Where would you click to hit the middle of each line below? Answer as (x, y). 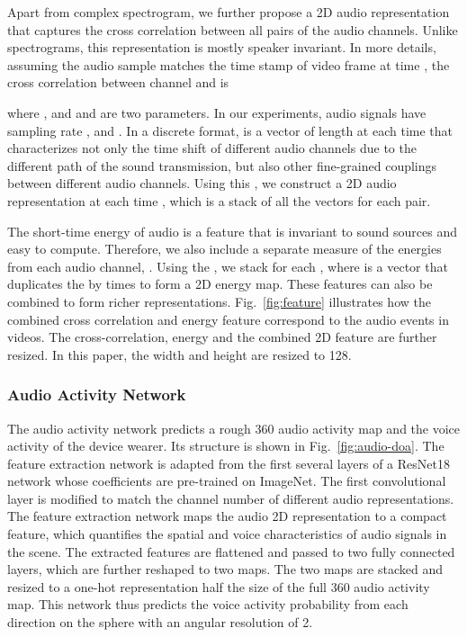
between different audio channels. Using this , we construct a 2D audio (202, 183)
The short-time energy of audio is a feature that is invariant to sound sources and (232, 231)
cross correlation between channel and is (118, 82)
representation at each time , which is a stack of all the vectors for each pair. (219, 200)
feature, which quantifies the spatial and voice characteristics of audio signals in (227, 534)
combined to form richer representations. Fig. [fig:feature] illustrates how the (219, 301)
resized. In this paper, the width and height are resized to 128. (180, 354)
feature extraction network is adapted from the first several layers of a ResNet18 (229, 463)
